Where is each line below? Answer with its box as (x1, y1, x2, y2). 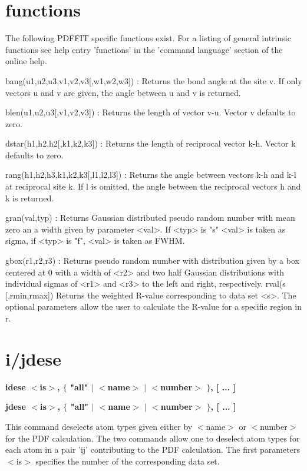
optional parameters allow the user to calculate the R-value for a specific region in (5, 300, 302, 313)
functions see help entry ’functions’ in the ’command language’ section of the (5, 43, 283, 55)
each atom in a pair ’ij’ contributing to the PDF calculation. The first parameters (5, 443, 300, 456)
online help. (5, 55, 47, 67)
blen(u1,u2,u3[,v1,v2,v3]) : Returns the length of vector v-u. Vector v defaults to (5, 106, 296, 118)
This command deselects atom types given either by (5, 420, 193, 432)
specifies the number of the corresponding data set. (35, 455, 220, 467)
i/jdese (5, 346, 61, 370)
